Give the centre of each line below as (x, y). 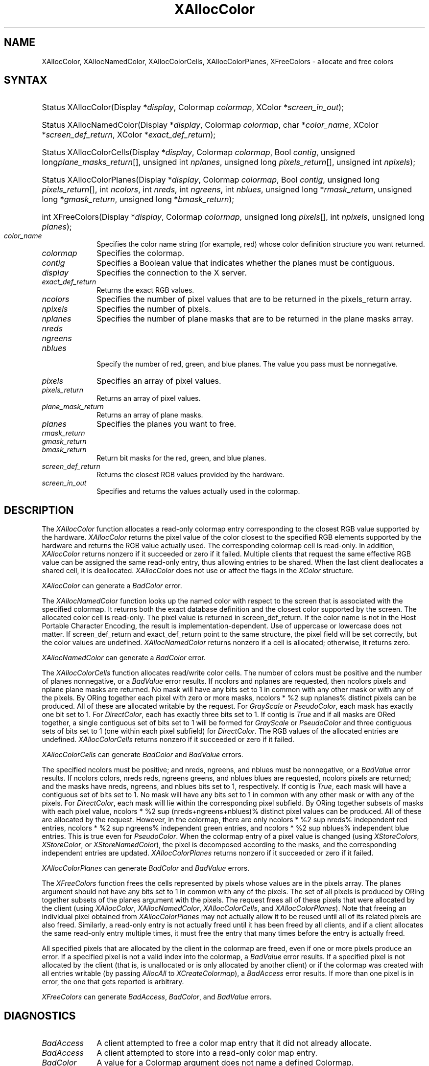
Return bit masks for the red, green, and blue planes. (181, 458)
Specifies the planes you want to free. (167, 424)
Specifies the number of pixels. (154, 309)
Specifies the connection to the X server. (172, 273)
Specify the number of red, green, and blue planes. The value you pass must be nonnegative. (247, 364)
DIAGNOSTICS (40, 1016)
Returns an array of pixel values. (149, 398)
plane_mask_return (73, 407)
